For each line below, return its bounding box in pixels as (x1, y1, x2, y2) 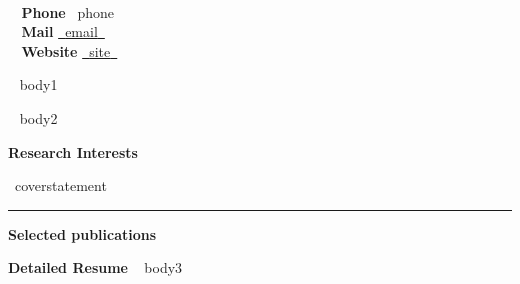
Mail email (21, 21, 98, 42)
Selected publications (8, 223, 157, 244)
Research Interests (8, 141, 138, 162)
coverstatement (15, 175, 107, 196)
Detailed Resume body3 (8, 257, 183, 278)
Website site (21, 40, 111, 61)
